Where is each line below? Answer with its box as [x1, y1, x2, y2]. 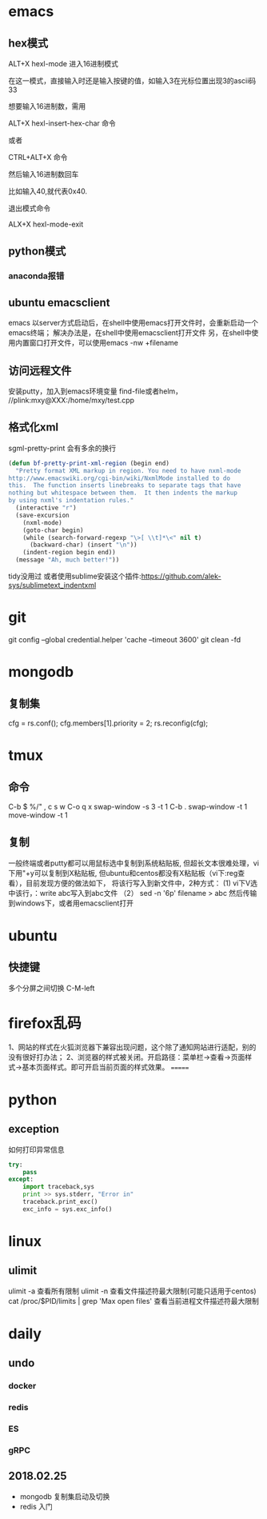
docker [8, 1381, 37, 1392]
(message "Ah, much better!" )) [15, 556, 120, 564]
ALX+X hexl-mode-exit [8, 219, 84, 229]
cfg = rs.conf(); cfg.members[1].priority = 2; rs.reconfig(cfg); [8, 718, 209, 728]
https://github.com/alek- [141, 571, 221, 581]
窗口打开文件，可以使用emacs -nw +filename [29, 338, 178, 348]
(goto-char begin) [22, 526, 84, 534]
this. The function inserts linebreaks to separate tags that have [8, 482, 241, 490]
